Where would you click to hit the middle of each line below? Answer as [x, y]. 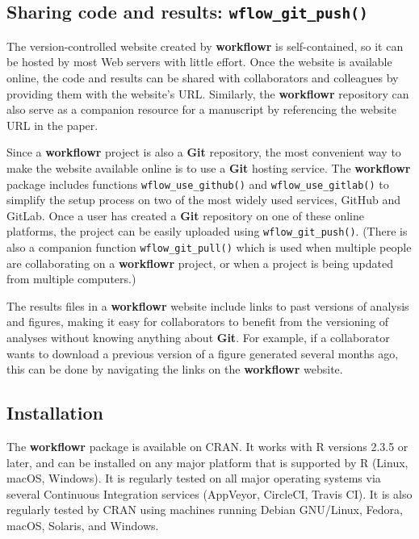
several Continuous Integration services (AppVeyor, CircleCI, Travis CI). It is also [209, 493]
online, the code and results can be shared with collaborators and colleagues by [203, 77]
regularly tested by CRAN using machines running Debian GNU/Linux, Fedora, [205, 510]
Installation [55, 413]
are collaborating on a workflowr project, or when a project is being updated [200, 263]
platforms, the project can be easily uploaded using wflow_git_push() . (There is [207, 231]
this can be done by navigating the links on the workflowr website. [175, 369]
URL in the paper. [52, 125]
